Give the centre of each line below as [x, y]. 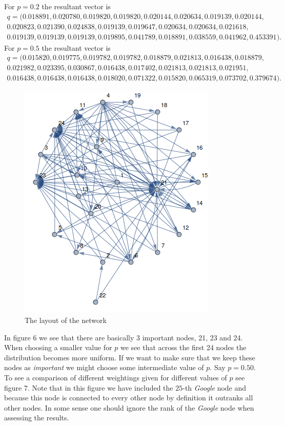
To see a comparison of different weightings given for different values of [116, 377]
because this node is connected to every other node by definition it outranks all [129, 398]
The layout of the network [66, 320]
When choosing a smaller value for [58, 347]
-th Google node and [215, 387]
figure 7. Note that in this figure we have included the [89, 387]
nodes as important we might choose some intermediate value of [104, 367]
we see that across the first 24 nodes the [183, 347]
